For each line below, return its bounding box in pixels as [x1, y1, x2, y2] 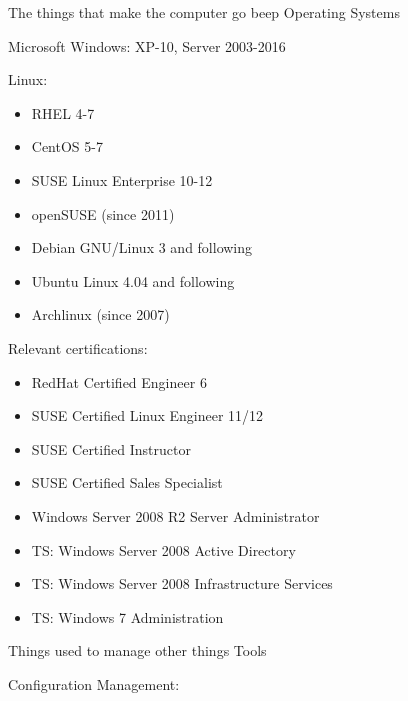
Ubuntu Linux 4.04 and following [31, 270, 235, 291]
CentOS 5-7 [31, 136, 103, 157]
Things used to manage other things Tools [8, 640, 267, 661]
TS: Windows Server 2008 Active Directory [31, 539, 296, 560]
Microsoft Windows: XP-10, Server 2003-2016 [8, 35, 286, 56]
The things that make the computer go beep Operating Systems [8, 2, 400, 22]
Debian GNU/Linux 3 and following [31, 237, 253, 258]
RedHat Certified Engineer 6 [31, 371, 207, 392]
